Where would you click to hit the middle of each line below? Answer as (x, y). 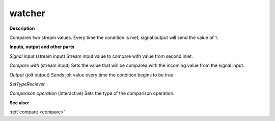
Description (22, 28)
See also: (20, 103)
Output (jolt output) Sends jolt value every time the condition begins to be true (91, 75)
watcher (27, 13)
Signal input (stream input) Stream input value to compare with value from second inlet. (101, 56)
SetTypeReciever (27, 84)
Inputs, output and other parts (42, 47)
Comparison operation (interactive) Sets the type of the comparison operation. (92, 93)
